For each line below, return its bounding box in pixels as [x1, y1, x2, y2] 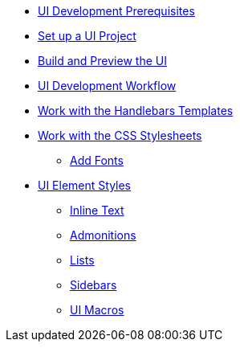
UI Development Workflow [38, 79, 177, 92]
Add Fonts [70, 154, 124, 167]
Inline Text [70, 203, 124, 217]
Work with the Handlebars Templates [38, 104, 234, 117]
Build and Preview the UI [38, 54, 167, 68]
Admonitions [70, 228, 136, 242]
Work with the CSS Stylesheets [38, 129, 202, 142]
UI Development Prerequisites [38, 4, 195, 18]
